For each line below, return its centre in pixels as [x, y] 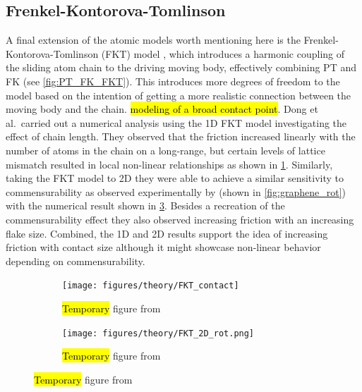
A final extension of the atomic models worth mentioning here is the [153, 40]
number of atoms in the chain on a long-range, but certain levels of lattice [165, 150]
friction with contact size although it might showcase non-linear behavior [163, 247]
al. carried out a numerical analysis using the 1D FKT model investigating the [176, 122]
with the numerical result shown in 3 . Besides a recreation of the [145, 206]
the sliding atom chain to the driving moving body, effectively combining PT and [181, 67]
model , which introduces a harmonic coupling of [239, 53]
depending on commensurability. [76, 261]
